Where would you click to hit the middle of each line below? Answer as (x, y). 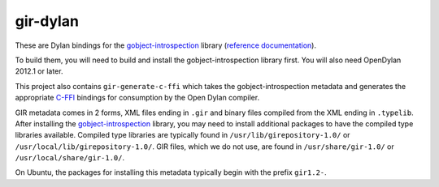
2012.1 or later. (39, 71)
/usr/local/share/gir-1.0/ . (70, 158)
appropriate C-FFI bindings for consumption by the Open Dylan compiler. (137, 98)
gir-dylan (47, 21)
